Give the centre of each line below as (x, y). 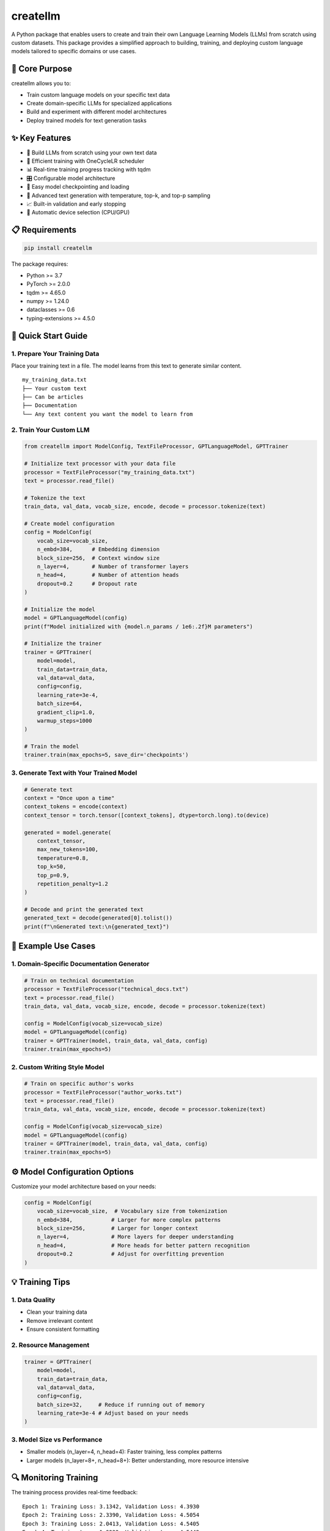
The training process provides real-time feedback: (75, 1492)
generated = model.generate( (68, 832)
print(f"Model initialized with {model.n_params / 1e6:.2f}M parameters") (139, 626)
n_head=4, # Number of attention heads (108, 575)
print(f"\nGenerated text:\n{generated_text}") (97, 927)
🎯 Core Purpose (42, 69)
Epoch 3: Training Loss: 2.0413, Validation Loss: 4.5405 (111, 1524)
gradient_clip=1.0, (66, 712)
